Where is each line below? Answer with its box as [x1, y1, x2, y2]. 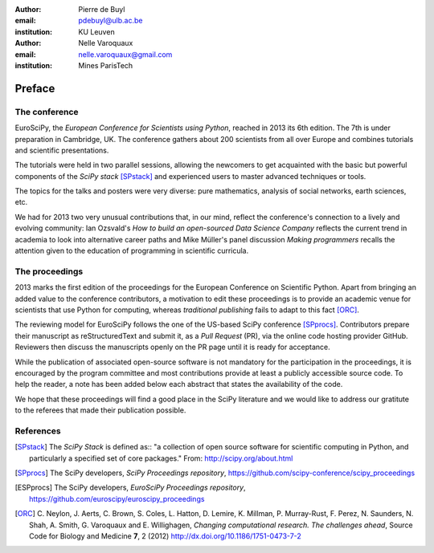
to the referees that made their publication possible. [14, 405, 186, 415]
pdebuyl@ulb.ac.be [78, 16, 143, 26]
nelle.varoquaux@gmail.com [78, 49, 173, 59]
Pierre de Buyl [78, 5, 125, 14]
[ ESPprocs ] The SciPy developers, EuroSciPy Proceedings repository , [14, 482, 246, 493]
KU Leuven [78, 26, 116, 36]
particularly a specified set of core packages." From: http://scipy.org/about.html [29, 453, 293, 463]
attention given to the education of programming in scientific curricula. [14, 246, 249, 256]
